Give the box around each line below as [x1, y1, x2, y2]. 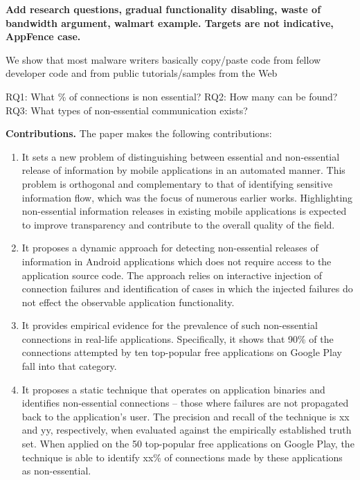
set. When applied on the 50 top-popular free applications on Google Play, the [21, 436, 354, 451]
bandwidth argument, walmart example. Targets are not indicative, [6, 15, 334, 30]
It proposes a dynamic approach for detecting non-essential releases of [21, 240, 318, 255]
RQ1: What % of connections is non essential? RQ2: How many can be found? [6, 89, 338, 103]
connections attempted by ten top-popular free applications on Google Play [21, 345, 342, 359]
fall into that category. [21, 359, 117, 373]
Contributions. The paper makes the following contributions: [6, 126, 272, 141]
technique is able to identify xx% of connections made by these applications [21, 450, 343, 464]
